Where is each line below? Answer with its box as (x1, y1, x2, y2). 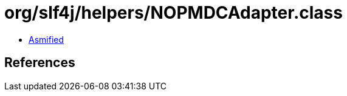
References (4, 55, 75, 71)
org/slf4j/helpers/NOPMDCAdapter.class (4, 2, 343, 23)
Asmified (29, 34, 64, 45)
